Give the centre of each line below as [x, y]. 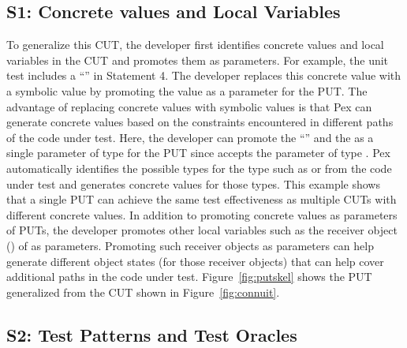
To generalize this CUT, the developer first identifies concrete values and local [195, 45]
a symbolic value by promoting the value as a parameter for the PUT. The [187, 90]
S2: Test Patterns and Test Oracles [152, 334]
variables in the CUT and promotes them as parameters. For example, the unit [198, 60]
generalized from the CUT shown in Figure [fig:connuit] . [143, 292]
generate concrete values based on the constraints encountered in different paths [200, 122]
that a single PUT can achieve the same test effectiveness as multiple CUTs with [202, 199]
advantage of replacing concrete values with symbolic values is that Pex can [189, 106]
